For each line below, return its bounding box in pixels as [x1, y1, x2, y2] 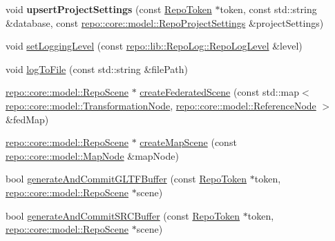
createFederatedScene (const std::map [140, 85, 300, 99]
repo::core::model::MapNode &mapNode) [6, 148, 179, 163]
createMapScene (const [140, 135, 237, 149]
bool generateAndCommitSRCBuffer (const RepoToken [6, 208, 240, 222]
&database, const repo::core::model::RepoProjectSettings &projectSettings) [6, 15, 324, 30]
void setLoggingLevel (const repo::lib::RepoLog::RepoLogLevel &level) [6, 39, 303, 53]
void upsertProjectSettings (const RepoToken [6, 2, 212, 16]
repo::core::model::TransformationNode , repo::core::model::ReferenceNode [6, 98, 316, 112]
